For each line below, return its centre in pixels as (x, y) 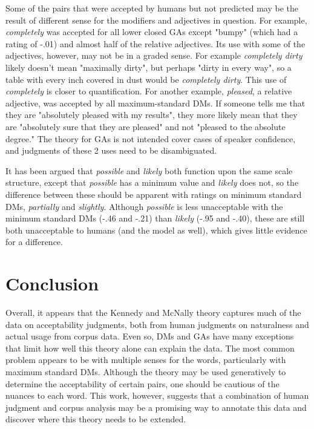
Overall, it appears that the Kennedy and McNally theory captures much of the (153, 312)
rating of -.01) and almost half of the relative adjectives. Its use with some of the (155, 43)
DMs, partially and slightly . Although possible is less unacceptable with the (144, 206)
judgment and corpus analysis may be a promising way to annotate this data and (156, 407)
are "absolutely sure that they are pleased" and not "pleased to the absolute (146, 126)
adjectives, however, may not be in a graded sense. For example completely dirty (154, 55)
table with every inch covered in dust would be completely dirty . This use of (146, 79)
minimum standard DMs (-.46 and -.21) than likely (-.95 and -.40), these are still (155, 218)
